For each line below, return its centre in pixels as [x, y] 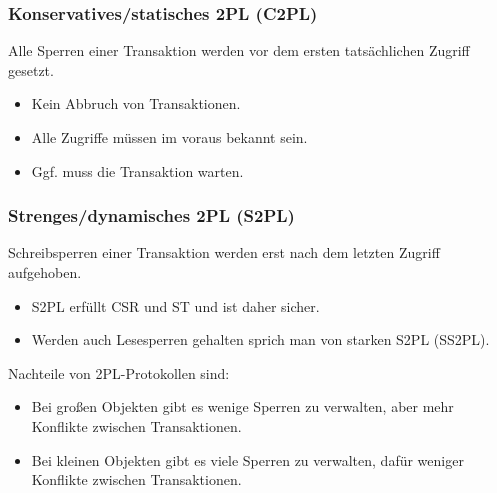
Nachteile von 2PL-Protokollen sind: [119, 372]
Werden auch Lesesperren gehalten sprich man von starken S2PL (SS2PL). [260, 339]
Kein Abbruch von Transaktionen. [136, 103]
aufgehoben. [45, 272]
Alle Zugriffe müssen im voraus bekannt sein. [169, 137]
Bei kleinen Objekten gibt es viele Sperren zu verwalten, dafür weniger [247, 459]
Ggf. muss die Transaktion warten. [137, 170]
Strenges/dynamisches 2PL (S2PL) [151, 215]
